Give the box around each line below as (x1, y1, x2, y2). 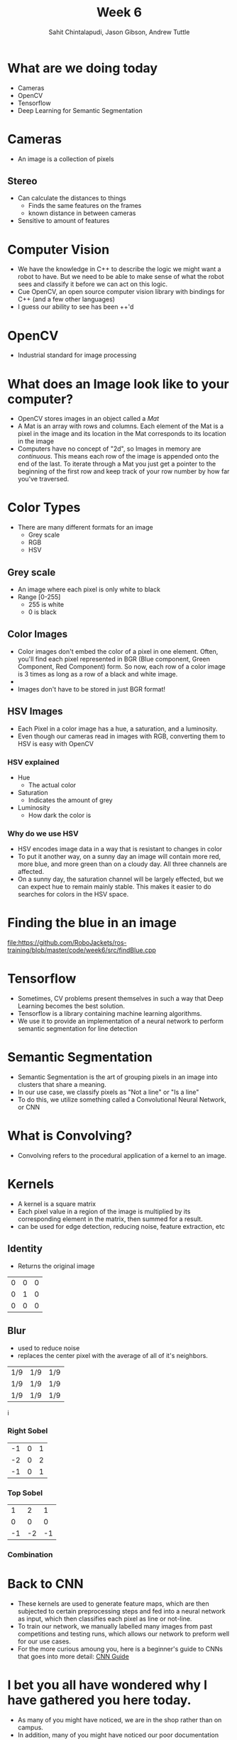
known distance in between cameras (28, 209, 136, 217)
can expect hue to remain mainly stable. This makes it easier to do (17, 882, 211, 891)
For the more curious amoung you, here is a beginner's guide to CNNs (17, 1644, 224, 1653)
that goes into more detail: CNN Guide (17, 1652, 129, 1660)
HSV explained (7, 757, 60, 767)
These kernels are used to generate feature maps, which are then (17, 1599, 209, 1608)
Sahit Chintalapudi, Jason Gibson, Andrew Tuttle (48, 28, 190, 36)
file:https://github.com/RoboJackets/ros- (7, 939, 127, 947)
